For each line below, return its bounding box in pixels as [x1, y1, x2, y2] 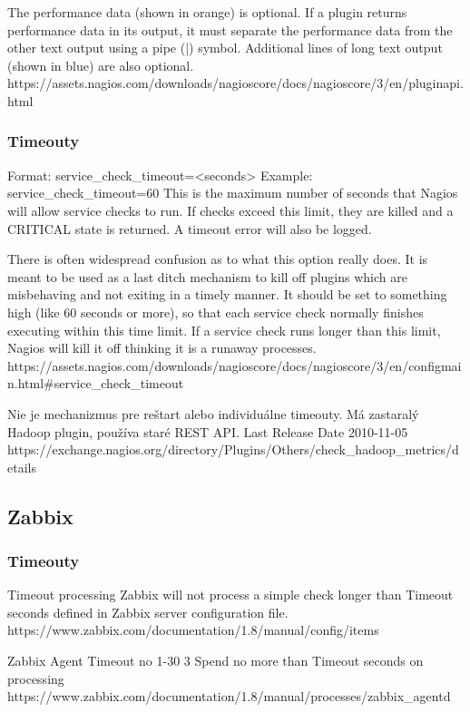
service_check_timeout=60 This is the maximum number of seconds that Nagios [7, 183, 458, 202]
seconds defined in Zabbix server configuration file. [7, 602, 289, 621]
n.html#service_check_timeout [7, 374, 184, 393]
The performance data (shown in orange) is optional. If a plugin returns [7, 3, 407, 21]
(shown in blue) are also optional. [7, 55, 194, 74]
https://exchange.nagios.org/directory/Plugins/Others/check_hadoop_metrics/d [7, 440, 459, 459]
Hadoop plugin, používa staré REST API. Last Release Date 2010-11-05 [7, 422, 408, 441]
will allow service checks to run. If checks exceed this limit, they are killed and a [7, 200, 454, 219]
